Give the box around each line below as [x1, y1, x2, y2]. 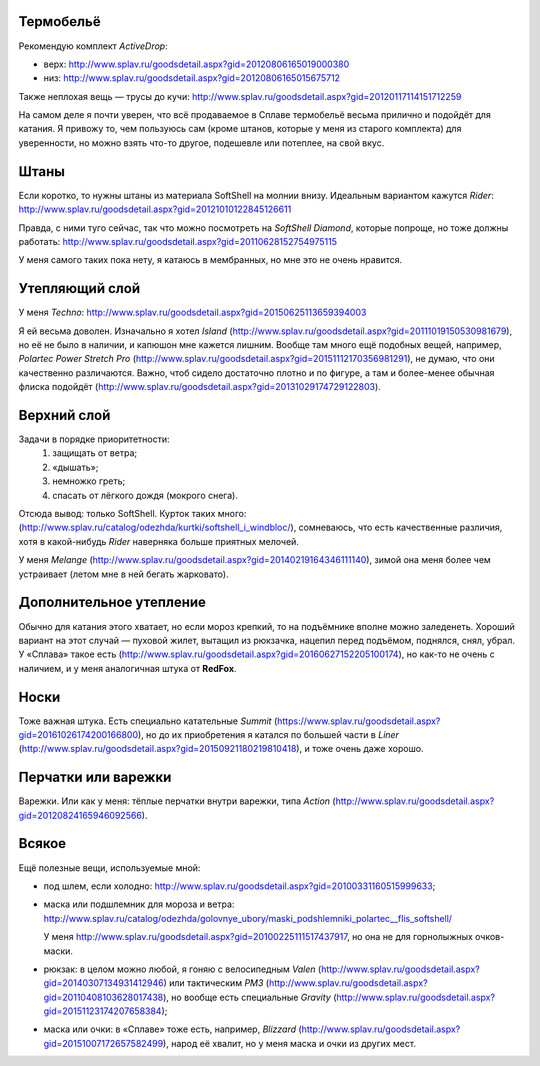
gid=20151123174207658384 [43, 1005, 162, 1017]
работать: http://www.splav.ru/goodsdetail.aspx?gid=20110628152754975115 [18, 235, 337, 247]
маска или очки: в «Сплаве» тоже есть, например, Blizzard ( [43, 1023, 302, 1035]
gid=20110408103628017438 [43, 991, 164, 1003]
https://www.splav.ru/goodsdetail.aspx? [276, 715, 441, 727]
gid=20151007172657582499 [43, 1037, 164, 1049]
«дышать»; [52, 461, 99, 473]
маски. [43, 945, 74, 957]
